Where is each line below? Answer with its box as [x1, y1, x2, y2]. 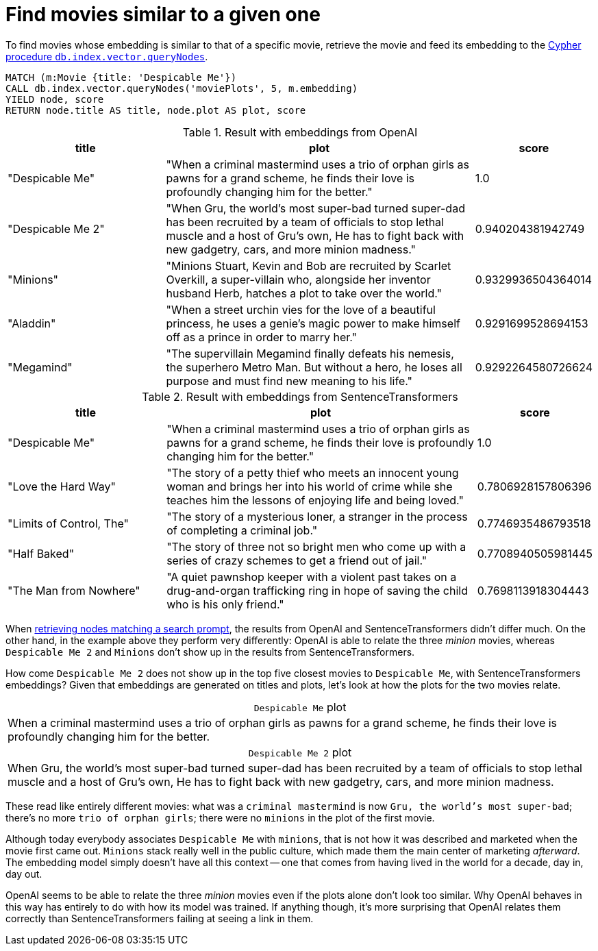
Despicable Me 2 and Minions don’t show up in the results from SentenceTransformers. [5, 645, 415, 658]
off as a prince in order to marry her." [166, 330, 358, 344]
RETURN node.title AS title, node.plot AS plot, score [5, 104, 306, 116]
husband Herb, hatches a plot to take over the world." [166, 286, 442, 300]
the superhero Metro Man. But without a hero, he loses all [166, 360, 462, 374]
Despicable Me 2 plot [248, 745, 352, 759]
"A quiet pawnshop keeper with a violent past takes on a [166, 569, 457, 584]
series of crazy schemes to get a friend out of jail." [166, 553, 427, 567]
